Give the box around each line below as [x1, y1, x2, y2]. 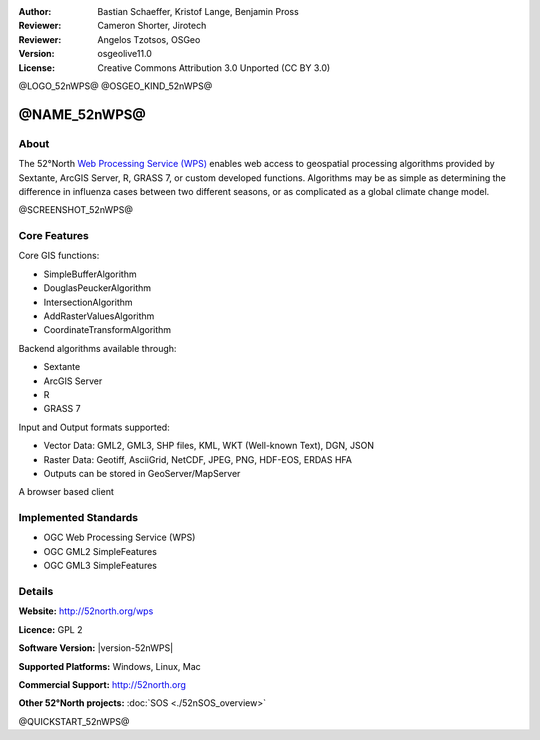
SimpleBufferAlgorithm [43, 268, 137, 280]
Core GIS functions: [18, 250, 100, 262]
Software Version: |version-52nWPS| [18, 642, 174, 654]
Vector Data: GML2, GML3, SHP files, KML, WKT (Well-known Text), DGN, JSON [43, 440, 375, 452]
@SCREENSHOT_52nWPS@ [18, 204, 134, 216]
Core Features [18, 229, 89, 243]
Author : [18, 6, 52, 17]
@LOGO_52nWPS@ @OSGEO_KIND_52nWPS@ [18, 80, 213, 92]
